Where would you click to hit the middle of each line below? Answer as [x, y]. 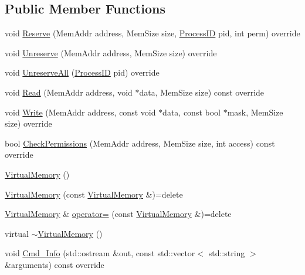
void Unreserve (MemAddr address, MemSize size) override [111, 52]
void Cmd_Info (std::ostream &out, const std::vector [100, 253]
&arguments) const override [55, 264]
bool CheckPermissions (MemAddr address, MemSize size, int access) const [140, 143]
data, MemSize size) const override [202, 92]
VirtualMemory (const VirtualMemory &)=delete [94, 194]
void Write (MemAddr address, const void [80, 112]
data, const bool [192, 112]
